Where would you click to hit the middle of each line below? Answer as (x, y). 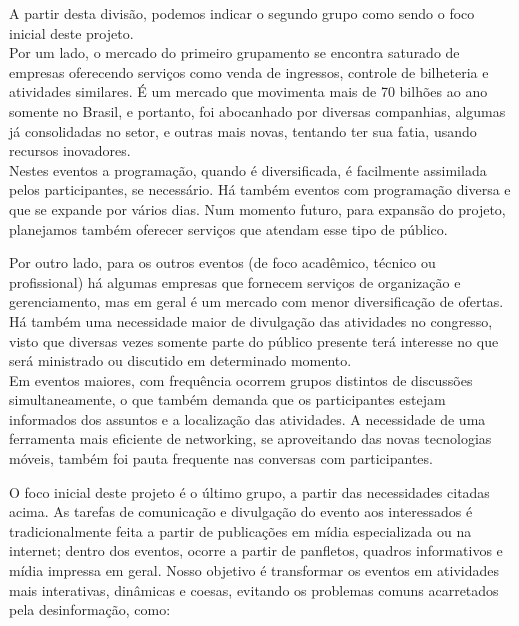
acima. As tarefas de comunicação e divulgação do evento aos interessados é (241, 511)
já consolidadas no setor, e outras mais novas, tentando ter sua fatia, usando (243, 130)
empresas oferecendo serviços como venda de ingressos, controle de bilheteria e (249, 71)
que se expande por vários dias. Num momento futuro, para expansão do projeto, (257, 208)
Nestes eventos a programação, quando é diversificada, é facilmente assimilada (248, 169)
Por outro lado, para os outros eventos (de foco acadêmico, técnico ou (222, 262)
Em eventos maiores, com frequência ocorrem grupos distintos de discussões (241, 379)
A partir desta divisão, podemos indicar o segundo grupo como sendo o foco (242, 13)
